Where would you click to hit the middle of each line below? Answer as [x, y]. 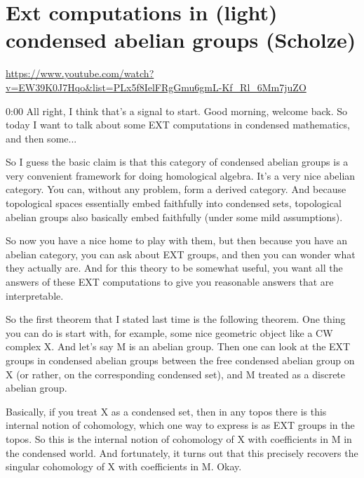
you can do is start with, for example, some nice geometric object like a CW [169, 332]
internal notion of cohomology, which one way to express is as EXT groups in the [180, 425]
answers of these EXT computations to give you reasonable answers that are [170, 282]
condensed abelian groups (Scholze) [181, 40]
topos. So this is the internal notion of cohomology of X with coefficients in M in [179, 438]
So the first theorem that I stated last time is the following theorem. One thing [176, 319]
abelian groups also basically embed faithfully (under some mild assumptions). [174, 217]
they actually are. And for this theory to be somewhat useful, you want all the [174, 268]
